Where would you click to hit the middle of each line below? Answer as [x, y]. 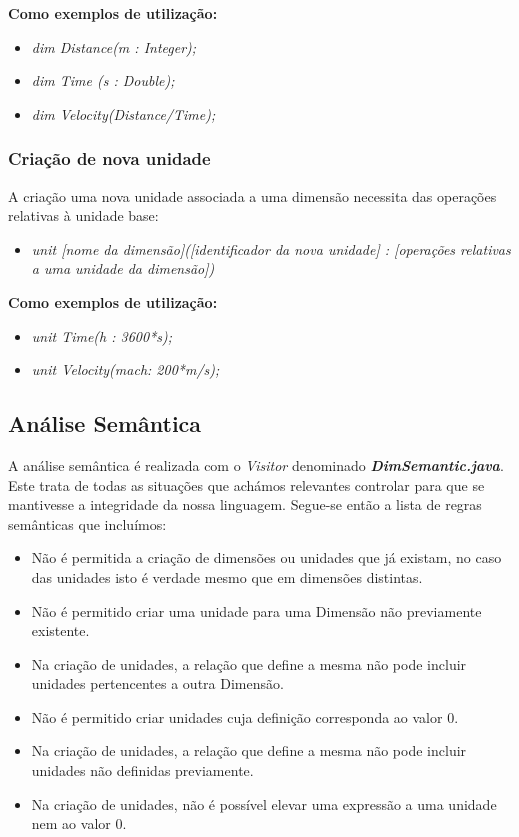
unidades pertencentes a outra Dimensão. [157, 683]
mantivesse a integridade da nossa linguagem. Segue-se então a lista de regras [245, 504]
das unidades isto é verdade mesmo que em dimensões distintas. [227, 576]
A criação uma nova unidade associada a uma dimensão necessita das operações [252, 195]
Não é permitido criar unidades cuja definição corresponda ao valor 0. [245, 716]
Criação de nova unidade [109, 158]
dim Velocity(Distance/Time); [123, 113]
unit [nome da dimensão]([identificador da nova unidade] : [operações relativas [271, 248]
